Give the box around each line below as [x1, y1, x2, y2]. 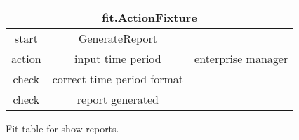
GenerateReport [78, 30, 157, 46]
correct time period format [52, 71, 184, 87]
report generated [77, 91, 159, 107]
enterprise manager [194, 50, 288, 66]
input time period [74, 50, 161, 66]
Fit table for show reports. [6, 121, 119, 135]
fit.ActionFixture [102, 9, 197, 25]
